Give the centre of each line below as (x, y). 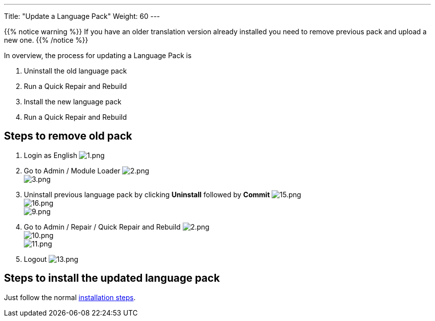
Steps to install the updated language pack (112, 278)
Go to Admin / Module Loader (72, 170)
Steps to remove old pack (68, 136)
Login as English (51, 155)
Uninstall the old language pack (75, 71)
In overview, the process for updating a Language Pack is (98, 55)
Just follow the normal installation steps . (70, 297)
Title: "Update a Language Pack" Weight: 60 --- (82, 16)
